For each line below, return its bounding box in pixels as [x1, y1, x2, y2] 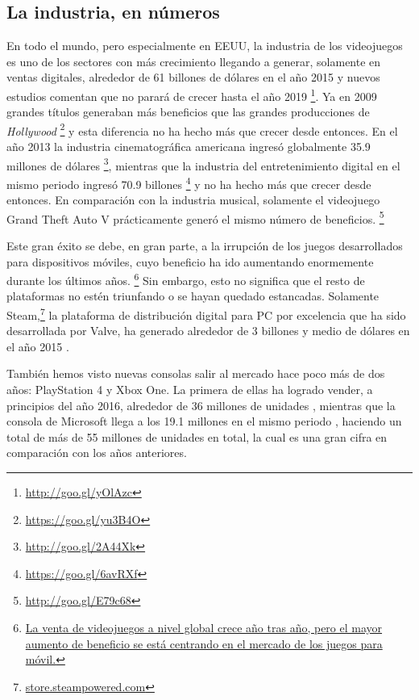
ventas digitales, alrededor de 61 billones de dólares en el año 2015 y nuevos [6, 69, 380, 86]
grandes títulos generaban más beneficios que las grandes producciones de [6, 103, 370, 120]
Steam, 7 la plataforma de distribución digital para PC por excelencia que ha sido [6, 304, 406, 323]
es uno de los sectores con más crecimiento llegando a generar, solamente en [6, 52, 381, 69]
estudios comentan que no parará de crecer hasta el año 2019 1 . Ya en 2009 [6, 85, 377, 104]
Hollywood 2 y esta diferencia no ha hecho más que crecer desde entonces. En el [6, 119, 398, 139]
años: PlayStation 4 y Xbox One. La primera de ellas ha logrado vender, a [6, 381, 373, 398]
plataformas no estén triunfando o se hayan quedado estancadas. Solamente [6, 287, 380, 304]
